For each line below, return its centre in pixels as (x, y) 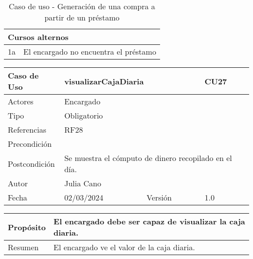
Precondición (30, 144)
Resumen (23, 247)
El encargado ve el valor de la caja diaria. (124, 247)
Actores (21, 101)
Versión (159, 197)
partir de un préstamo (82, 17)
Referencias (27, 129)
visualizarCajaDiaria (104, 81)
